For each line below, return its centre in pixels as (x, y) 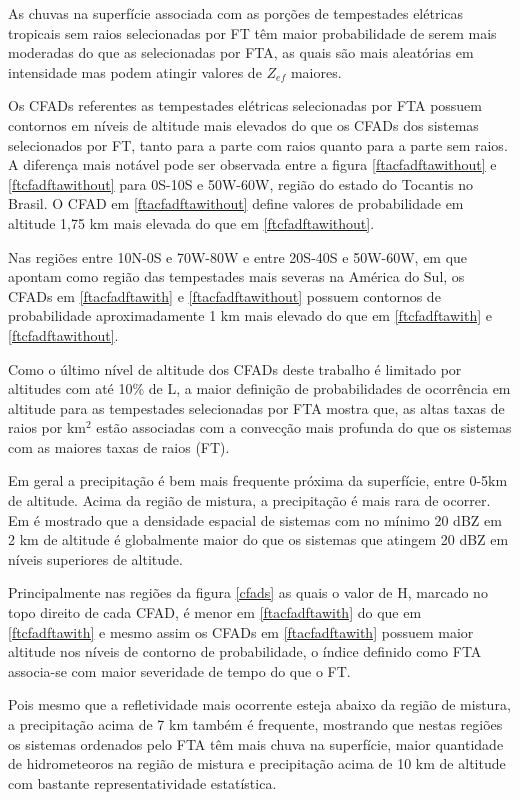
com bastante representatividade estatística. (142, 782)
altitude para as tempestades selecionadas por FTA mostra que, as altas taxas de (256, 407)
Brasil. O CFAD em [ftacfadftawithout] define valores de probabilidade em (236, 203)
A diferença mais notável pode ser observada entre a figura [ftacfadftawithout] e (252, 164)
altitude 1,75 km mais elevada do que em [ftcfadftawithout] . (191, 222)
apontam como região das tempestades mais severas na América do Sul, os (236, 276)
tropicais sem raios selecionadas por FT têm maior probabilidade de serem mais (252, 32)
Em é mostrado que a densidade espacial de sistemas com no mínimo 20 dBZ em (255, 519)
